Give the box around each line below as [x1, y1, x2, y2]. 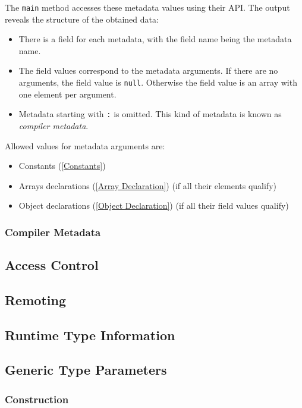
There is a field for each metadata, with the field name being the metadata [18, 33, 292, 45]
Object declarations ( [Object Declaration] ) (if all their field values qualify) [18, 199, 289, 212]
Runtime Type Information [5, 325, 175, 344]
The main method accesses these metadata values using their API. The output [5, 1, 290, 13]
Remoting [5, 290, 66, 309]
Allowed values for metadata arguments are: [5, 139, 165, 152]
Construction [5, 391, 69, 406]
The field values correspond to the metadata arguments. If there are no [18, 64, 278, 77]
